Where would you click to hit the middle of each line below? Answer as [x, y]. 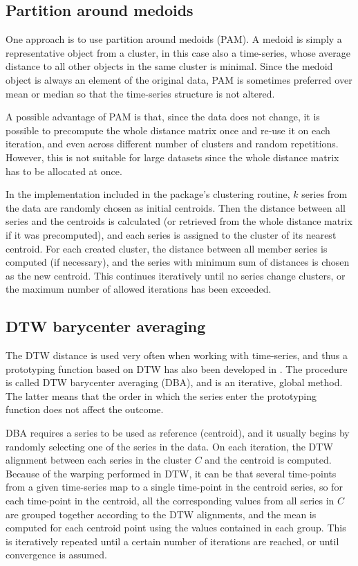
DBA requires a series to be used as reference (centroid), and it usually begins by [178, 433]
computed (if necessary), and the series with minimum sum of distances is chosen [178, 262]
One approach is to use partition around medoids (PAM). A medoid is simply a [174, 39]
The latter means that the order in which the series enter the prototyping [161, 395]
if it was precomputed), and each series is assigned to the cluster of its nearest [171, 234]
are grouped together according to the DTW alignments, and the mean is [161, 514]
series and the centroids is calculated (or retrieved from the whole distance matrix [179, 221]
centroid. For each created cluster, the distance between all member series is [167, 248]
